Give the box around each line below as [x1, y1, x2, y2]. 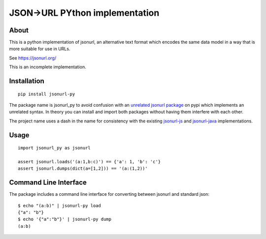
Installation [9, 77, 44, 86]
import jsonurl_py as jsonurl [18, 145, 91, 151]
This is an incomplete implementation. [9, 64, 86, 70]
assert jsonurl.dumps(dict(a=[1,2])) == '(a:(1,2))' [18, 166, 148, 172]
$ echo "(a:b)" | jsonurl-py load [18, 203, 101, 209]
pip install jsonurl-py [18, 91, 75, 97]
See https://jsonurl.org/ [9, 55, 57, 61]
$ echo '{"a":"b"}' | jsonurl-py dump [18, 216, 112, 222]
